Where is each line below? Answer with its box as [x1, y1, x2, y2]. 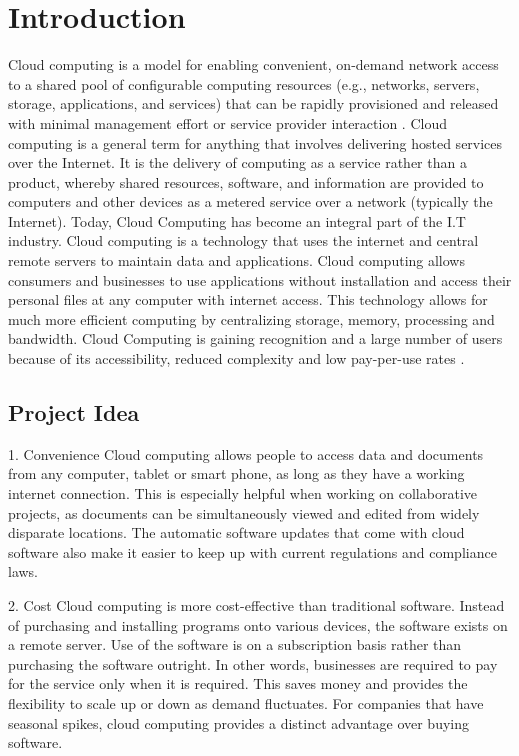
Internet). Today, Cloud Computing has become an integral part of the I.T [8, 210, 466, 231]
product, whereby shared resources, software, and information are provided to [8, 171, 484, 192]
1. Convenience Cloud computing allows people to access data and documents [8, 443, 484, 464]
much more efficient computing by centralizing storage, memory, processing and [8, 308, 495, 329]
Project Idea [8, 397, 140, 428]
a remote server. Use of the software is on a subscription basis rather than [8, 634, 462, 655]
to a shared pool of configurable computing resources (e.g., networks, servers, [8, 73, 480, 94]
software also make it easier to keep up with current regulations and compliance [8, 541, 497, 562]
